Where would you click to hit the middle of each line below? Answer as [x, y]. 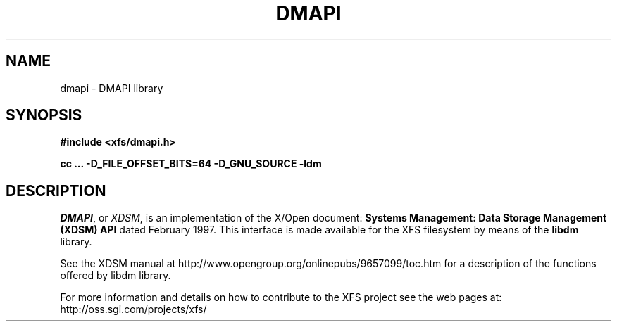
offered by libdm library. [116, 276]
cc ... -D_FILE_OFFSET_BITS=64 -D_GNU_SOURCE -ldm [191, 164]
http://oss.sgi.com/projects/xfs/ [133, 309]
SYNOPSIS [44, 115]
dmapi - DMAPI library [112, 88]
